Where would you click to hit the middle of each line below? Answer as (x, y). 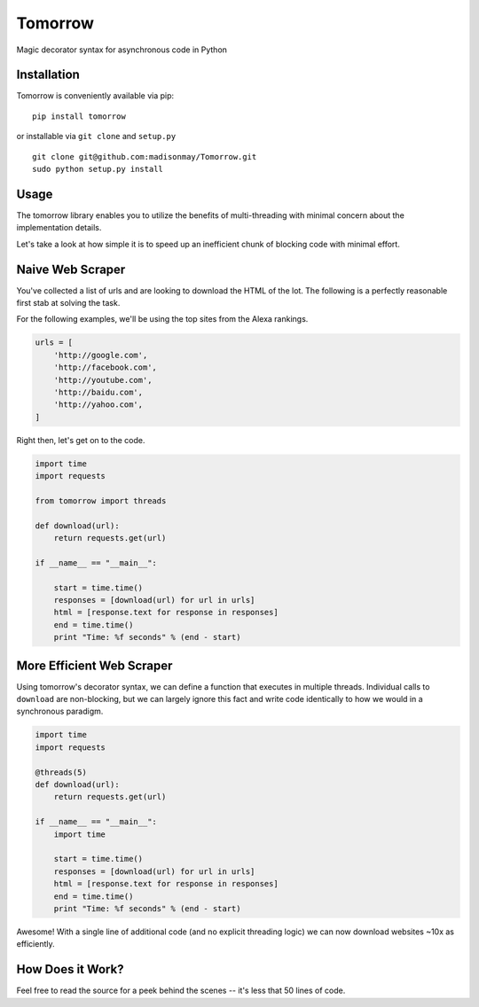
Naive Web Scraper (71, 269)
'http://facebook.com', (105, 367)
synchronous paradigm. (60, 711)
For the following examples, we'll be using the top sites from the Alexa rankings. (162, 319)
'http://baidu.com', (98, 392)
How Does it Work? (70, 969)
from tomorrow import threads (101, 500)
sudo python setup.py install (98, 169)
